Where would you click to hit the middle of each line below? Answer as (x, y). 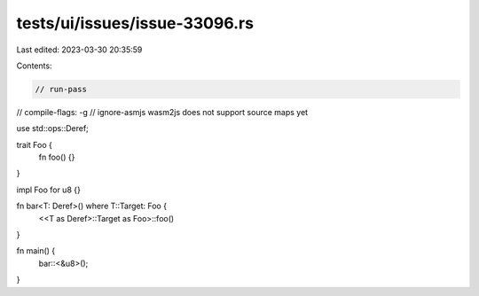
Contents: (34, 66)
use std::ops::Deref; (52, 129)
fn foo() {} (57, 157)
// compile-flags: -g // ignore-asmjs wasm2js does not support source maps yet (162, 112)
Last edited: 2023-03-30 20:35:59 (79, 50)
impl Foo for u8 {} (49, 190)
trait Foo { (35, 144)
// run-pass (61, 89)
